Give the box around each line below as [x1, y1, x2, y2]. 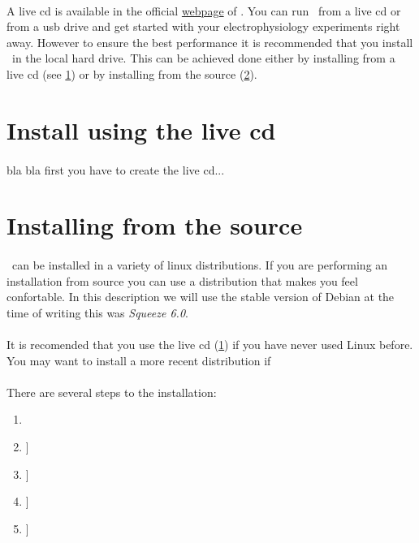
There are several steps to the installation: [6, 383, 217, 400]
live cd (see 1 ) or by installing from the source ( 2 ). [6, 65, 257, 82]
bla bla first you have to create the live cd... [6, 161, 225, 178]
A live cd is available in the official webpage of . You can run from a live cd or [6, 2, 401, 19]
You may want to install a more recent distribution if [6, 351, 271, 368]
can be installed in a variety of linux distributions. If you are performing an [11, 256, 388, 274]
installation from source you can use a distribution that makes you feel [6, 272, 358, 289]
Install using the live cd [6, 113, 276, 146]
